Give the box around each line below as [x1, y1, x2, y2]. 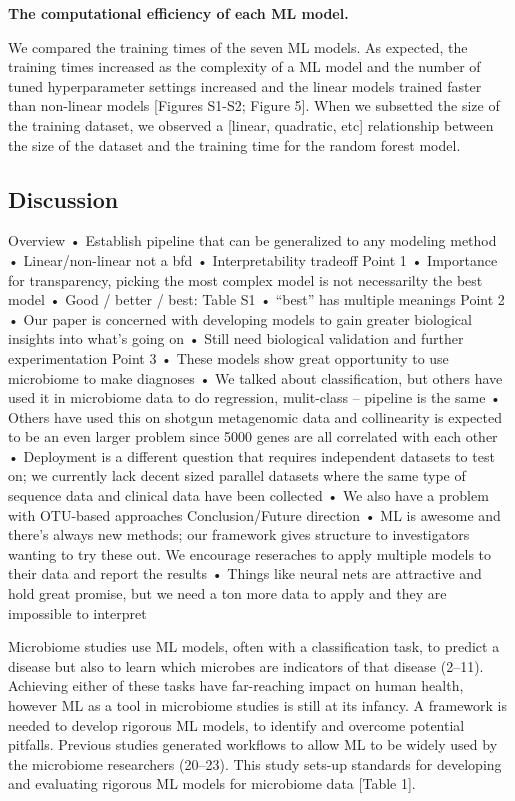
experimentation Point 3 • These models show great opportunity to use [8, 347, 449, 368]
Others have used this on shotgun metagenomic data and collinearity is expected [8, 406, 502, 427]
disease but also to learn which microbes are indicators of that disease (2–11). [8, 655, 484, 676]
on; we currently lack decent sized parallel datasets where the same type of [8, 465, 466, 486]
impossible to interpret [8, 602, 147, 623]
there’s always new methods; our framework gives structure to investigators [8, 524, 470, 545]
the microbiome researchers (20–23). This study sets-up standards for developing [8, 753, 502, 774]
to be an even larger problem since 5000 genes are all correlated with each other [8, 426, 498, 447]
